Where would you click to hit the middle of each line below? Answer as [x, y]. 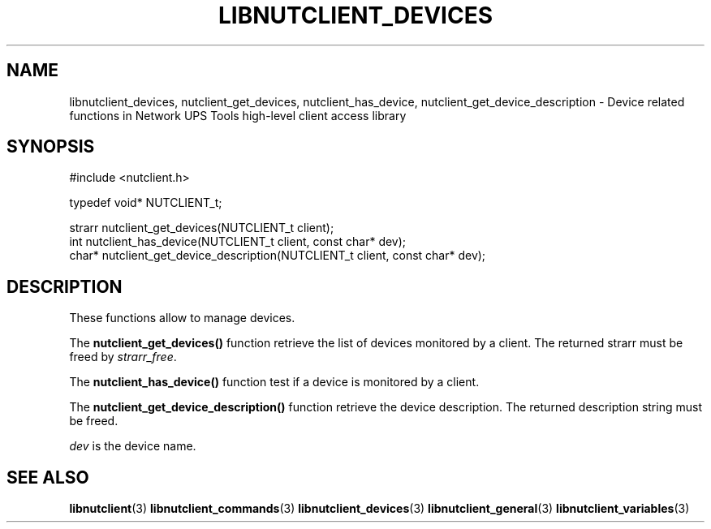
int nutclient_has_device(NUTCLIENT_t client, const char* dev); [238, 242]
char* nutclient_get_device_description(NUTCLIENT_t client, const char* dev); [278, 256]
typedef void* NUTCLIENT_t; [146, 203]
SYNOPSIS [51, 147]
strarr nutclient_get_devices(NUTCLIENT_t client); [202, 228]
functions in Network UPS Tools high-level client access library [238, 115]
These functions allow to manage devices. [182, 318]
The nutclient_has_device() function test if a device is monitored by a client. [274, 382]
